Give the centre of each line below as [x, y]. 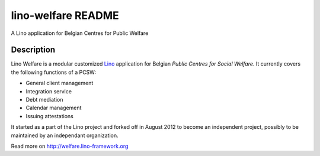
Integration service [49, 91]
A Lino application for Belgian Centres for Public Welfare [80, 33]
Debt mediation [44, 100]
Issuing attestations [49, 116]
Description [33, 50]
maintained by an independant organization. [65, 135]
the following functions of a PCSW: [53, 72]
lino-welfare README [65, 15]
